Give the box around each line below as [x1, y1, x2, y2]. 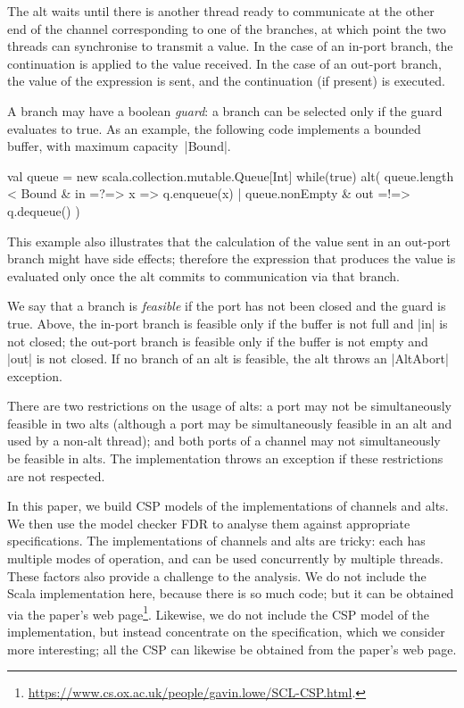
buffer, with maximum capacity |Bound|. [7, 137, 231, 155]
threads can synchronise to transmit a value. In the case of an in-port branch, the [7, 37, 453, 55]
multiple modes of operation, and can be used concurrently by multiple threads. [7, 549, 443, 568]
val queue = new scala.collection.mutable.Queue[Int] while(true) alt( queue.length [7, 166, 454, 185]
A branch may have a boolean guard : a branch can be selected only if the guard [7, 101, 443, 120]
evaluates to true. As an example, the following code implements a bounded [7, 119, 421, 137]
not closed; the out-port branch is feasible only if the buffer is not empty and [7, 331, 428, 350]
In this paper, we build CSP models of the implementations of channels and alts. [7, 496, 449, 515]
